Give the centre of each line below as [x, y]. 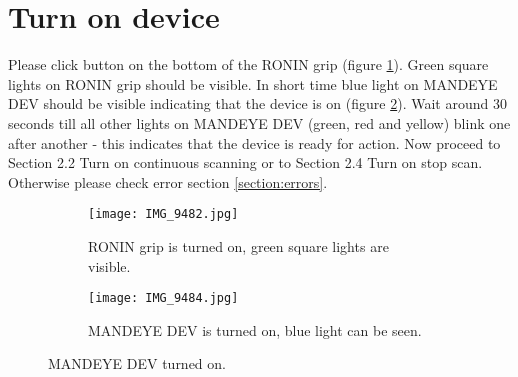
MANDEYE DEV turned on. [137, 363]
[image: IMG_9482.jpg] [163, 214]
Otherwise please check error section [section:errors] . [168, 181]
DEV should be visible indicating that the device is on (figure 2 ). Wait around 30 [257, 103]
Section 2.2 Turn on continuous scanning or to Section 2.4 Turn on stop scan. [245, 162]
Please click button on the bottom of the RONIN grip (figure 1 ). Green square [248, 64]
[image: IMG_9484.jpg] [163, 298]
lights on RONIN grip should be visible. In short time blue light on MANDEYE [253, 83]
